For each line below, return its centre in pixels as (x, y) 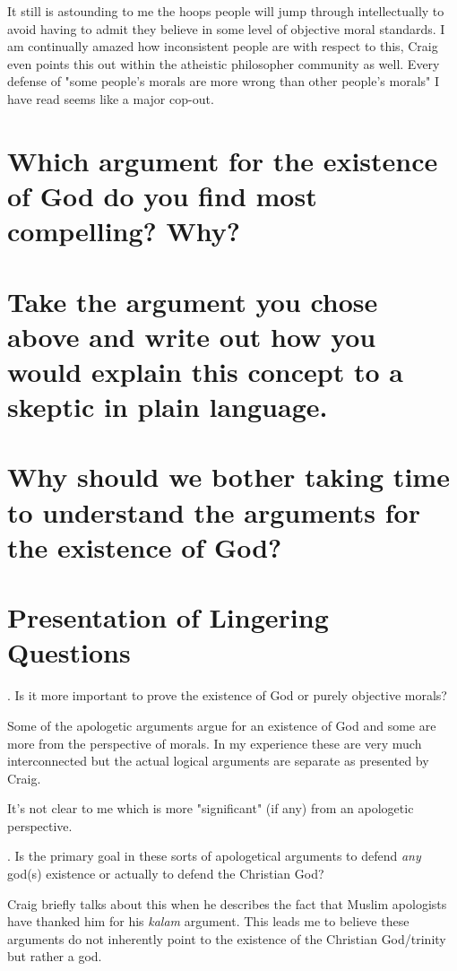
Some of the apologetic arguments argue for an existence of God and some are (222, 725)
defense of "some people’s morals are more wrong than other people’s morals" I (224, 81)
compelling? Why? (124, 231)
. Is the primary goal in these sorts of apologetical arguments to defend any (214, 856)
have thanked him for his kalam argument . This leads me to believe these (208, 921)
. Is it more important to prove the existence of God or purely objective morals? (227, 695)
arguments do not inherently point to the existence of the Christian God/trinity (227, 938)
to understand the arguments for (214, 512)
